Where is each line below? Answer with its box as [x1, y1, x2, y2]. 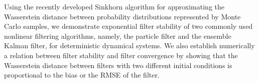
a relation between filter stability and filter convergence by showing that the [4, 50, 238, 60]
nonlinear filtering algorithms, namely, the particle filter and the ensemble [4, 30, 231, 41]
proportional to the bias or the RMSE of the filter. [4, 70, 160, 80]
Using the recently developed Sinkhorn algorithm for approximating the [4, 1, 224, 11]
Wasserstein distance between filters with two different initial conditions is [4, 60, 232, 70]
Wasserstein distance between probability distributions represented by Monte [4, 11, 241, 21]
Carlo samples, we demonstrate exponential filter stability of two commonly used [4, 21, 253, 31]
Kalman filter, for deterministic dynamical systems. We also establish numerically [4, 40, 255, 51]
